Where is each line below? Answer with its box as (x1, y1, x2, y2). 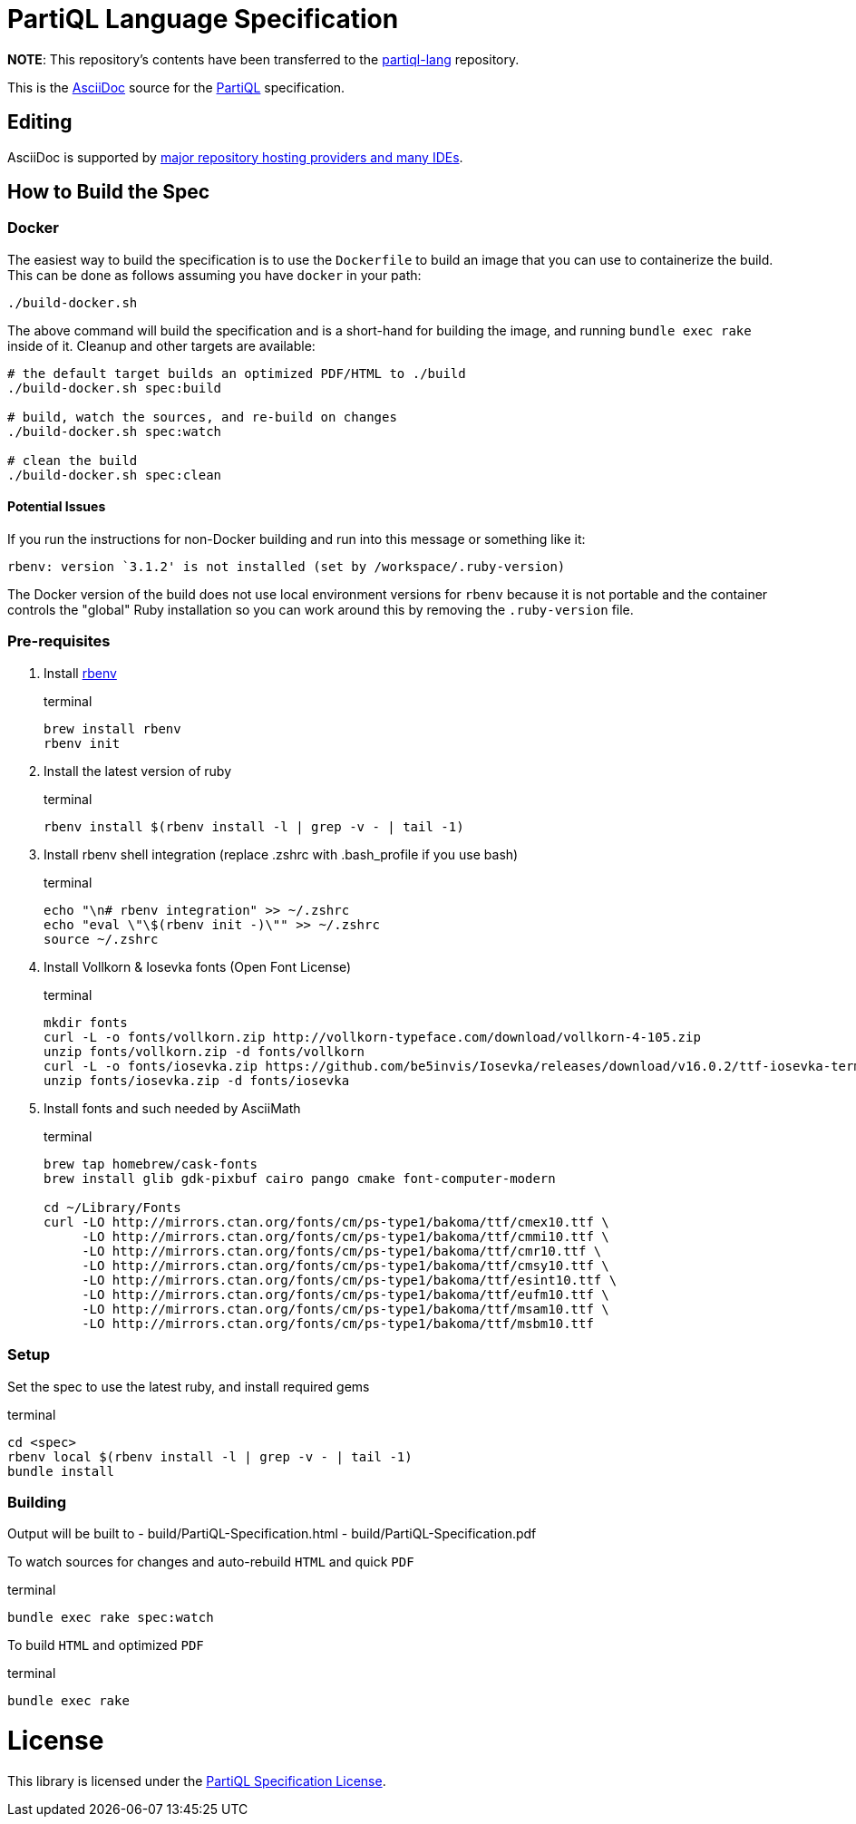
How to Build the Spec (7, 180, 210, 204)
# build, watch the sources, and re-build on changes (7, 409, 397, 424)
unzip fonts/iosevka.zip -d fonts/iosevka (44, 1072, 350, 1088)
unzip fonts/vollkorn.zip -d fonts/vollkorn (44, 1043, 365, 1059)
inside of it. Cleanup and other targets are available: (7, 337, 316, 354)
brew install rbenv (44, 721, 181, 736)
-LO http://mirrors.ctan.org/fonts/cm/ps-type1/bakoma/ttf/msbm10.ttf (82, 1315, 594, 1331)
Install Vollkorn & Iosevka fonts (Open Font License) (44, 958, 352, 975)
